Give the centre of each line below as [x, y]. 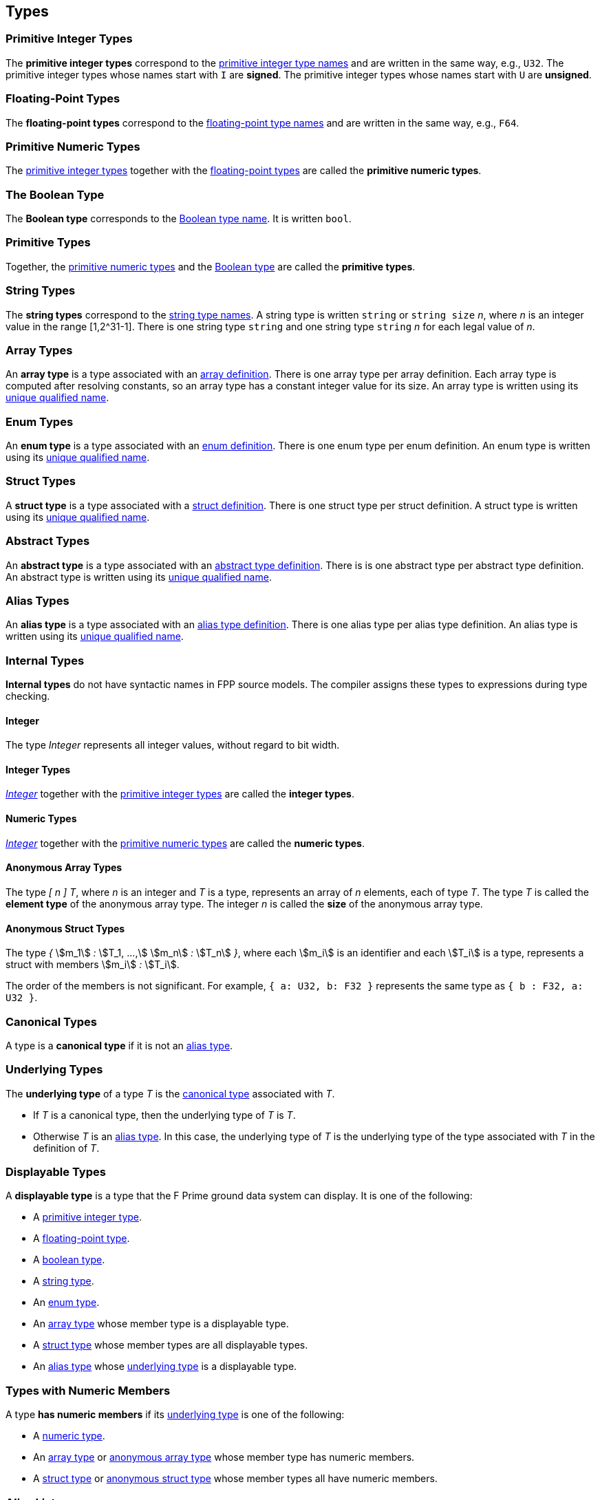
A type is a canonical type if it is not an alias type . [119, 1045]
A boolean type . [69, 1260]
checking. [28, 696]
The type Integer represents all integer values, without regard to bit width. [173, 745]
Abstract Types [48, 541]
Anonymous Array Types [64, 868]
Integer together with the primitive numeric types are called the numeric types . [185, 843]
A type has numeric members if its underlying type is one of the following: [175, 1415]
